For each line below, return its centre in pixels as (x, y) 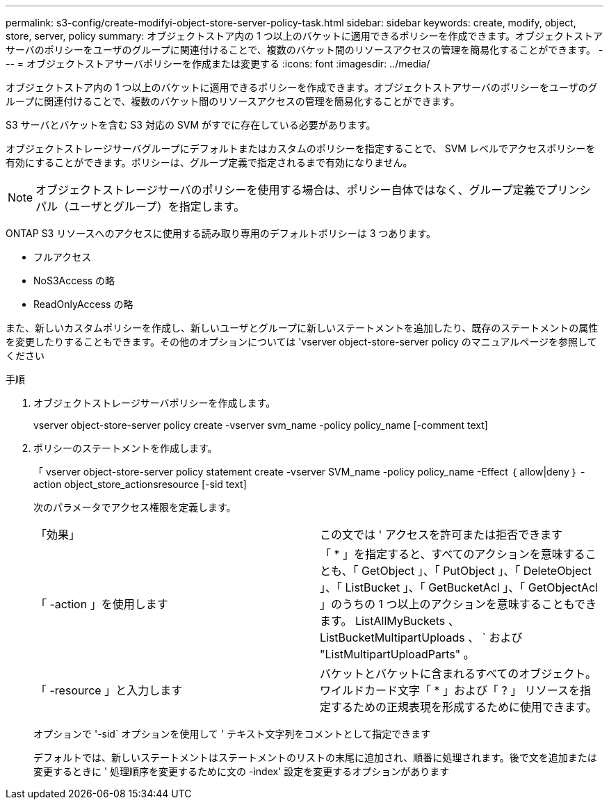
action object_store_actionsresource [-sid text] (140, 484)
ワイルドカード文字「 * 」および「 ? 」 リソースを (450, 690)
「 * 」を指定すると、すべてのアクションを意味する (453, 554)
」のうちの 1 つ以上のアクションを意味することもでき (458, 604)
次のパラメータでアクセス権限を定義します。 (135, 507)
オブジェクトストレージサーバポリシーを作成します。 (155, 403)
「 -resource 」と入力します (109, 690)
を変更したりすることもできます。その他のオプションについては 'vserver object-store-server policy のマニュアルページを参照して (301, 342)
